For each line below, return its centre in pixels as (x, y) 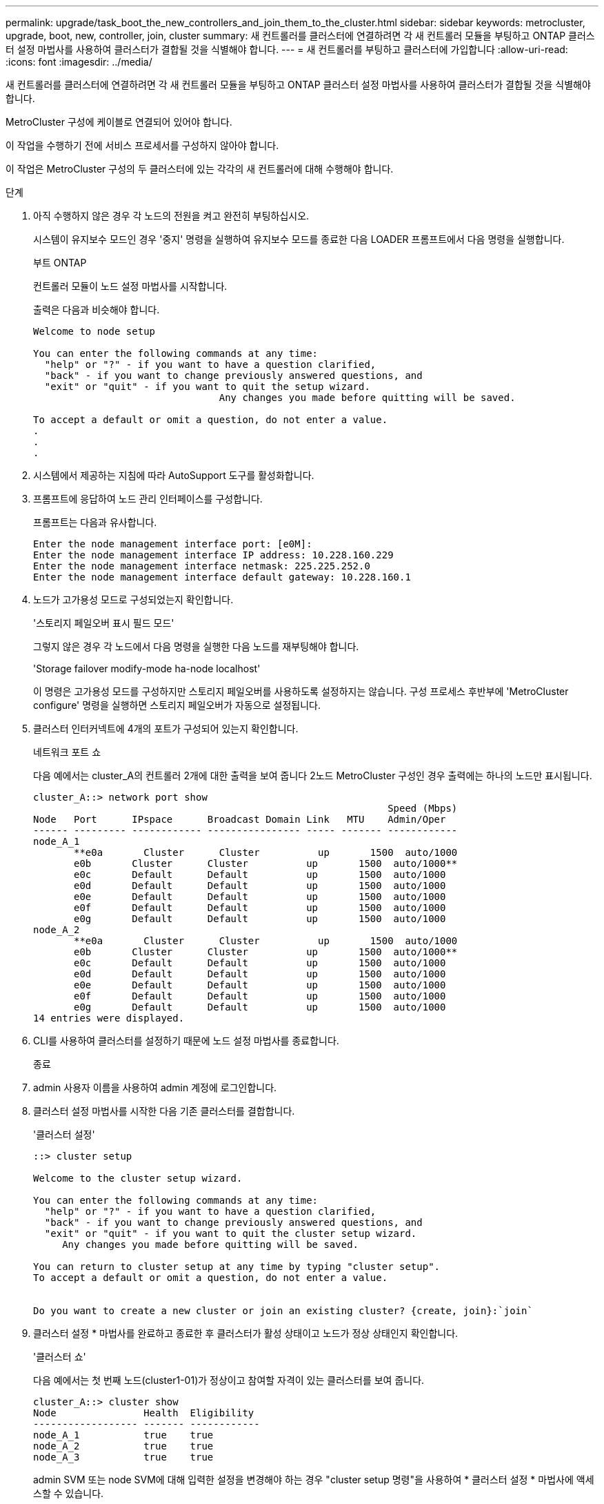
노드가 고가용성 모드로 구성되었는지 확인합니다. (133, 599)
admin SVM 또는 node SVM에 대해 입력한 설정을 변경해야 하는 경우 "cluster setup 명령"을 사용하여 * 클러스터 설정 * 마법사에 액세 (314, 1479)
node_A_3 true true (123, 1457)
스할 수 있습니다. (69, 1493)
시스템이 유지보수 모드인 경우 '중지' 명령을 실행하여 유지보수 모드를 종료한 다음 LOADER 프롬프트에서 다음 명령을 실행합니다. (299, 239)
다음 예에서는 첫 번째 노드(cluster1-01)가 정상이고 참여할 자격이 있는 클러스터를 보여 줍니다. (229, 1380)
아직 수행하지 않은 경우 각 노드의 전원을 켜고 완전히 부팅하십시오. (171, 216)
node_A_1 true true (123, 1435)
